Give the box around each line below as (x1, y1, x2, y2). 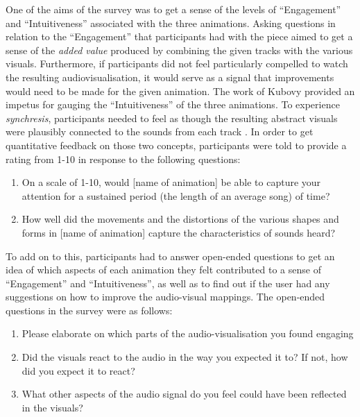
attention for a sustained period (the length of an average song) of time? (22, 188, 330, 203)
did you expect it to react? (22, 363, 135, 377)
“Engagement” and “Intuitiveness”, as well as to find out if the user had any (6, 275, 330, 290)
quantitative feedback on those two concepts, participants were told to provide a (6, 137, 347, 152)
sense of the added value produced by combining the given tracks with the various (6, 42, 353, 57)
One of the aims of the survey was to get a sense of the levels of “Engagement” (6, 2, 341, 16)
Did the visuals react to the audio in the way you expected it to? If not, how (22, 350, 348, 364)
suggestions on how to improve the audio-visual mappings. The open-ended (6, 289, 325, 304)
